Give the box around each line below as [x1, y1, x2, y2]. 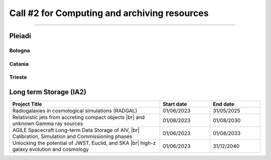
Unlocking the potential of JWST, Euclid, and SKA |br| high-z [12, 139, 156, 146]
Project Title [12, 100, 42, 107]
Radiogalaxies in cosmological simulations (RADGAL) [12, 107, 138, 114]
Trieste [9, 74, 27, 81]
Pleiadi [9, 32, 31, 40]
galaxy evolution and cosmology [12, 145, 89, 152]
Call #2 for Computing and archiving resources [9, 8, 209, 19]
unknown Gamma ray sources [12, 120, 83, 127]
